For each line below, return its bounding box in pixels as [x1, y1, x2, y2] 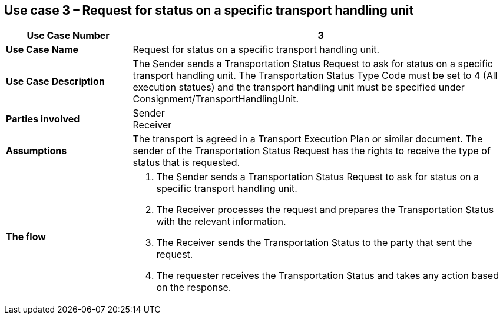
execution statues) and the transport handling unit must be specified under [133, 81, 465, 94]
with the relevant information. [156, 215, 286, 228]
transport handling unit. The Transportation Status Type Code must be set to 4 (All [133, 69, 498, 82]
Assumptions [6, 145, 67, 157]
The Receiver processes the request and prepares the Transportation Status [156, 204, 494, 216]
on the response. [156, 281, 231, 294]
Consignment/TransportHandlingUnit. [133, 93, 299, 105]
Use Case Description [6, 75, 105, 88]
